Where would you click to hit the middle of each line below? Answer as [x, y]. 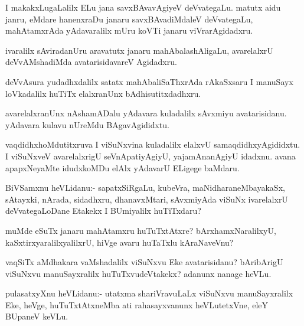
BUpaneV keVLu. [37, 316]
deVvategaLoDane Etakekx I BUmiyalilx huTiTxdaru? [103, 211]
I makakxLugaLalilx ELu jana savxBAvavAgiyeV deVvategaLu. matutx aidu [143, 7]
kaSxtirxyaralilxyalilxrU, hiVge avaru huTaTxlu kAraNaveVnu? [120, 242]
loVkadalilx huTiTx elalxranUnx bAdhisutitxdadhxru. [103, 93]
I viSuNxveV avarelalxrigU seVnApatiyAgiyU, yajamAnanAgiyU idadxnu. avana [151, 156]
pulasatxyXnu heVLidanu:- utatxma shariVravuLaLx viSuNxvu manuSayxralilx [149, 293]
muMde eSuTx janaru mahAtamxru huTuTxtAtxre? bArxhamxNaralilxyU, [141, 230]
